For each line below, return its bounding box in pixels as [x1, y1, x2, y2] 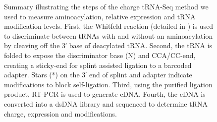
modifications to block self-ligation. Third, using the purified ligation [4, 79, 213, 89]
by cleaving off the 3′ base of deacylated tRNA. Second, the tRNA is [4, 40, 213, 51]
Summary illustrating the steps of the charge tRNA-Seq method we [4, 1, 209, 11]
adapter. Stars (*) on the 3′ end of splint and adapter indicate [4, 69, 192, 80]
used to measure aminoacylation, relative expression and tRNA [4, 11, 196, 21]
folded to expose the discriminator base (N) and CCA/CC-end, [4, 50, 196, 60]
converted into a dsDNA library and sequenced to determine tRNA [4, 98, 208, 109]
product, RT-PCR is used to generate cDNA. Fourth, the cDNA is [4, 89, 206, 99]
